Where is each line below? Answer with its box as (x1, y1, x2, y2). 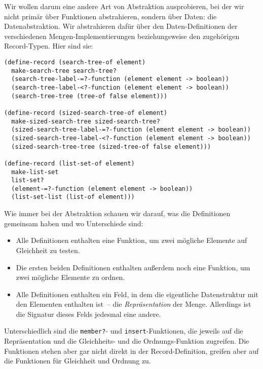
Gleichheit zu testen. (16, 244, 80, 255)
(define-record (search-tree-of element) (4, 58, 146, 66)
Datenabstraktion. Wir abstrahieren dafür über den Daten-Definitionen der (4, 21, 238, 31)
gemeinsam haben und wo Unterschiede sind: (4, 218, 143, 228)
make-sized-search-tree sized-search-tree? (11, 117, 160, 125)
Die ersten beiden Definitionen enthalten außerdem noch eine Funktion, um (16, 262, 250, 272)
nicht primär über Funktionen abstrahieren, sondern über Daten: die (4, 11, 217, 21)
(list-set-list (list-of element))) (11, 193, 135, 201)
